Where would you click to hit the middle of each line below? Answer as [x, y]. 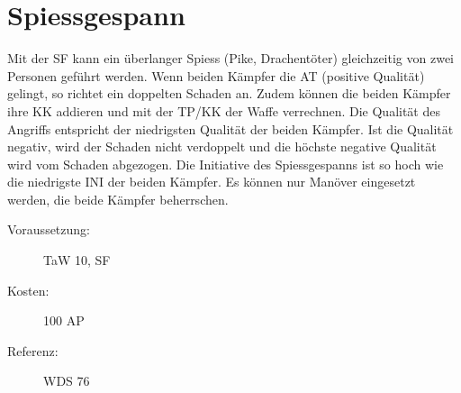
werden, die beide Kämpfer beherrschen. [118, 199]
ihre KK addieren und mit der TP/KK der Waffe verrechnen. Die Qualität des [224, 110]
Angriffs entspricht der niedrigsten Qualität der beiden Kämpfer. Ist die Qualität [230, 128]
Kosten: [28, 290]
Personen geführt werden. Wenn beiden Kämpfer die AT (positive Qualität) [216, 75]
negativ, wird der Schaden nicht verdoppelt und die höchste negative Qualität [222, 146]
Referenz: [33, 350]
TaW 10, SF [77, 260]
